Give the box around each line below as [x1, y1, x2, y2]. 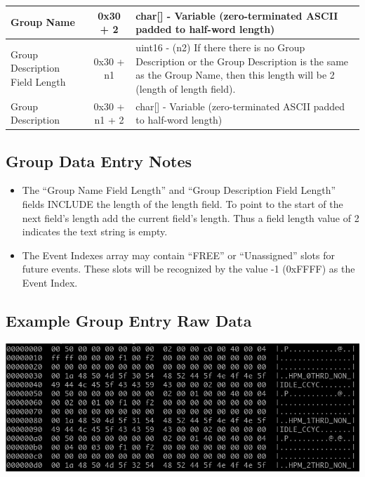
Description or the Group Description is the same [135, 53, 349, 68]
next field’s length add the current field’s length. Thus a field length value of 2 [22, 210, 359, 225]
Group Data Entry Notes [6, 150, 192, 171]
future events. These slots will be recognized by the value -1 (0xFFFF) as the [22, 261, 355, 276]
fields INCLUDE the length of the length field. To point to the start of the [22, 197, 343, 211]
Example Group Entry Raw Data [6, 310, 252, 331]
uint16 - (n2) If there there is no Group [135, 39, 305, 54]
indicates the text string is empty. [22, 224, 168, 239]
